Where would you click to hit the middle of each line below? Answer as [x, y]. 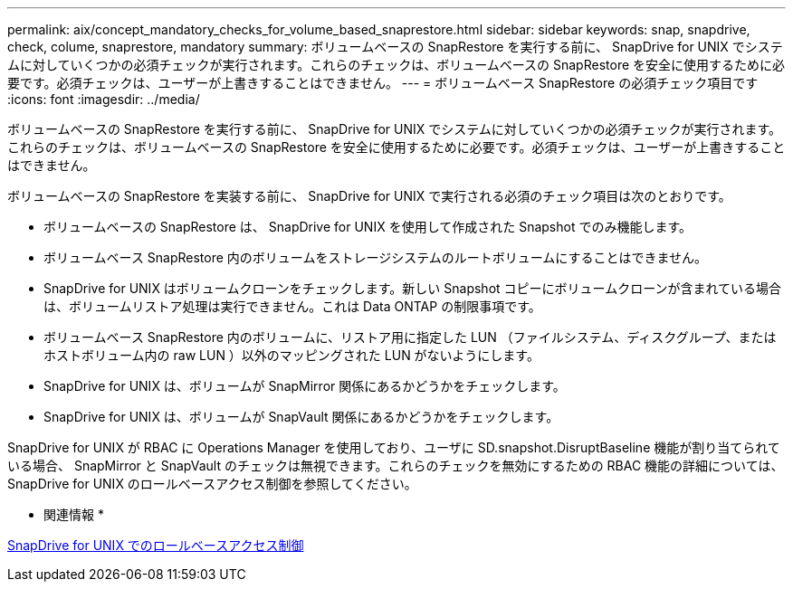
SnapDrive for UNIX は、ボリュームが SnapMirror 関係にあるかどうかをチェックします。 [305, 386]
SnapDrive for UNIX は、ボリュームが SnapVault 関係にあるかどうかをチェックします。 [301, 417]
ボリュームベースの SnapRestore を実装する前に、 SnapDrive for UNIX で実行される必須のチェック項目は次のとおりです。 [369, 196]
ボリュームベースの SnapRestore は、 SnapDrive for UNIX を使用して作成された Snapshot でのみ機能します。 [368, 227]
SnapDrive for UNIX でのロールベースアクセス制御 [156, 545]
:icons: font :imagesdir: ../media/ [104, 99]
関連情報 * [74, 514]
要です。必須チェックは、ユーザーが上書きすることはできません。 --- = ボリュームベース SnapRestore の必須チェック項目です [383, 83]
